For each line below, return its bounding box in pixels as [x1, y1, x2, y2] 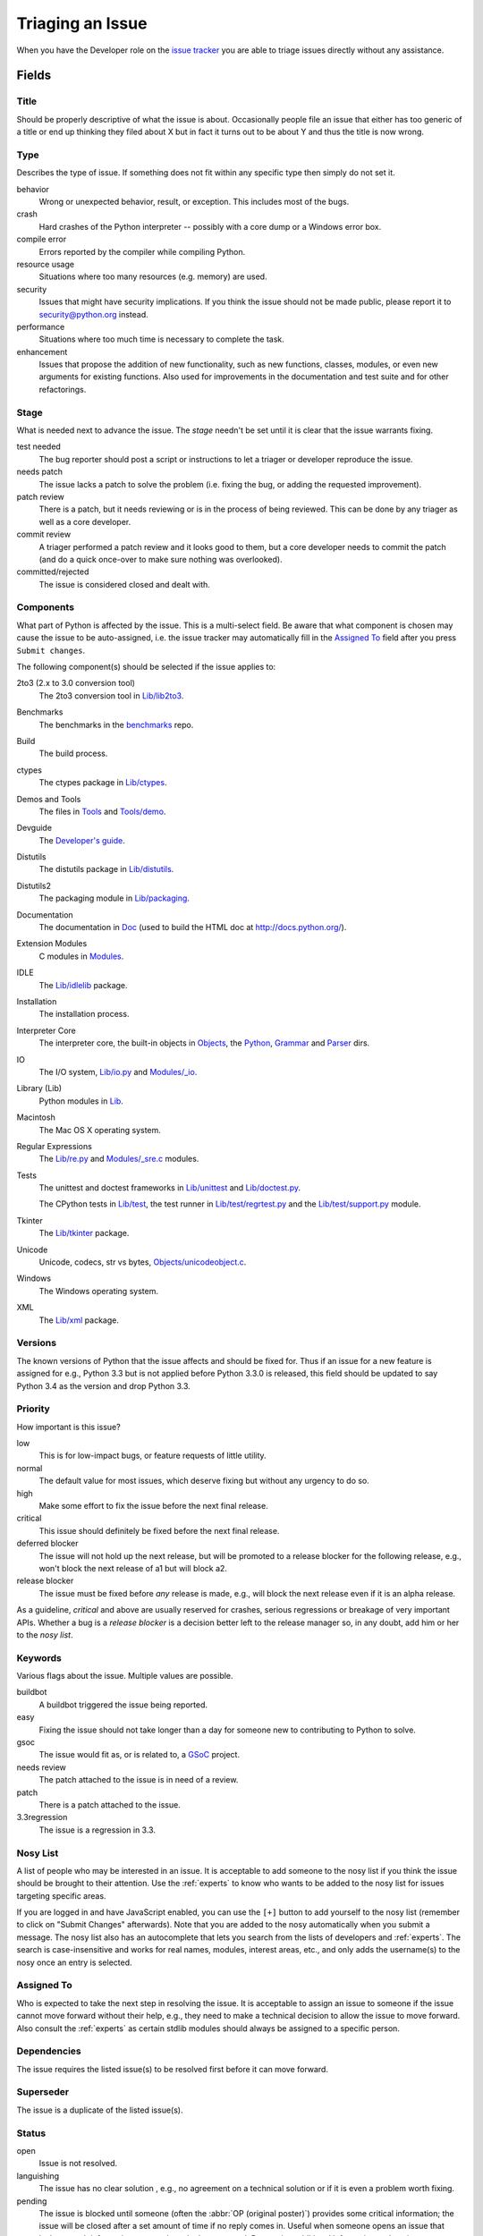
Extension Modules [16, 938, 88, 949]
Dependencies [16, 2045, 82, 2057]
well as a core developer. [38, 516, 131, 527]
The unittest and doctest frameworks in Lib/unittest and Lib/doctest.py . [38, 1182, 301, 1193]
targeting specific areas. [16, 1890, 106, 1901]
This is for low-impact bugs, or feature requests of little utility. [38, 1450, 267, 1461]
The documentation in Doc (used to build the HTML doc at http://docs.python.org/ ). [38, 922, 347, 933]
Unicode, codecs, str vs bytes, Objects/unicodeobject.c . [38, 1257, 247, 1267]
